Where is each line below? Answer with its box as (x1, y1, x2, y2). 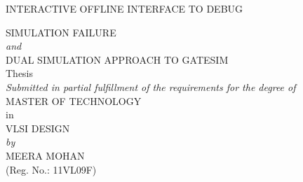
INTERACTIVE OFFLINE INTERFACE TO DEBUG (6, 1, 243, 15)
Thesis (6, 66, 34, 80)
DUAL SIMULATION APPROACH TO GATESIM (6, 52, 229, 66)
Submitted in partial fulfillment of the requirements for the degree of (6, 79, 296, 94)
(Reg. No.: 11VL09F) (6, 162, 97, 176)
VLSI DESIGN (6, 120, 70, 135)
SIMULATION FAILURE (6, 24, 116, 39)
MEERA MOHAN (6, 148, 85, 162)
